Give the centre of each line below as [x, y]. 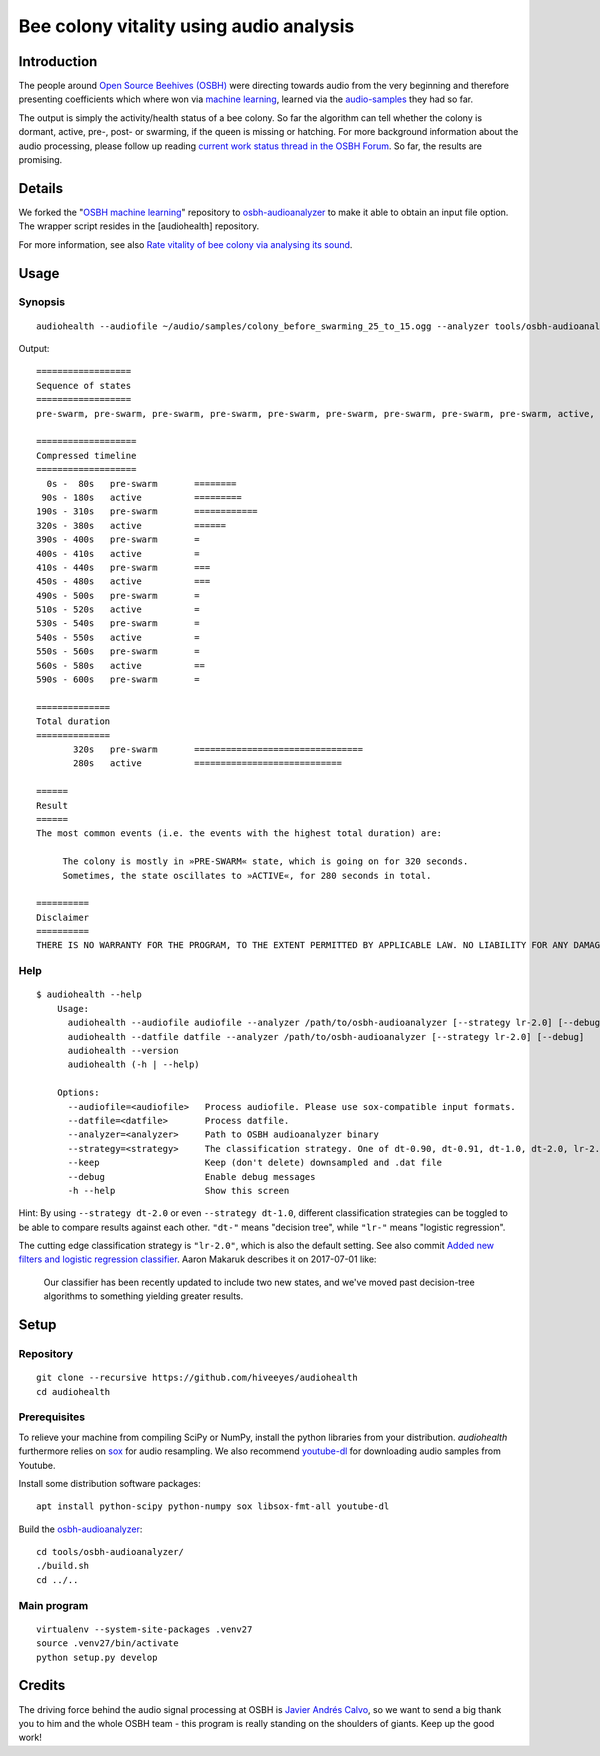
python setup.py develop [97, 1657]
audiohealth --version [123, 1050]
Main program [53, 1605]
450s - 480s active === [123, 581]
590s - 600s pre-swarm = [118, 679]
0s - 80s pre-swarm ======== [141, 483]
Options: [78, 1093]
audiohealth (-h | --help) [133, 1064]
